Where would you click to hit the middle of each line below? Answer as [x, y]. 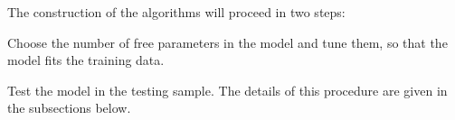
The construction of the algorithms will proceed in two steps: [176, 12]
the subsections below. [69, 108]
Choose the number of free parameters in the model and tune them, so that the [227, 42]
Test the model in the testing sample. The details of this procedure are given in [227, 90]
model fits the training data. [86, 60]
